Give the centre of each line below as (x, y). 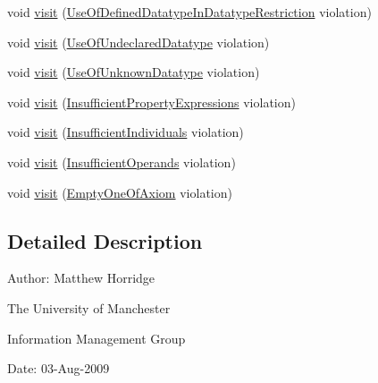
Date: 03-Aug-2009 (59, 368)
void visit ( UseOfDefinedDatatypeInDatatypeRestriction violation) (189, 12)
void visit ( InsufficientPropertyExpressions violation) (151, 102)
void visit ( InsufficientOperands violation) (122, 162)
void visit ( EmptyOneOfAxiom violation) (120, 192)
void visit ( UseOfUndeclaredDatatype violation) (139, 42)
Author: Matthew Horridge (81, 278)
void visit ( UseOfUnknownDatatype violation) (134, 72)
